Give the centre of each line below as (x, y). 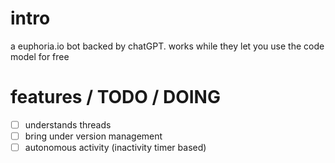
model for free (40, 56)
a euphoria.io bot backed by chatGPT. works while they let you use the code (167, 46)
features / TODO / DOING (115, 97)
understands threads (68, 124)
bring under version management (93, 136)
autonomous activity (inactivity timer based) (115, 147)
